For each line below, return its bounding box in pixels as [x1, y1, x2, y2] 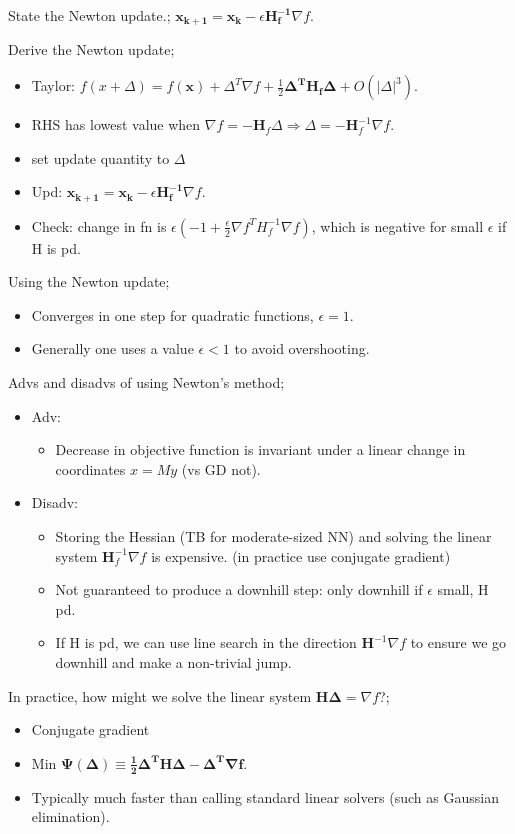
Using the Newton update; [8, 271, 170, 292]
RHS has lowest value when [31, 114, 201, 135]
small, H [437, 579, 489, 600]
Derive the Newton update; [8, 39, 175, 60]
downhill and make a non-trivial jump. [55, 652, 292, 672]
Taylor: [31, 75, 76, 96]
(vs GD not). [181, 458, 261, 479]
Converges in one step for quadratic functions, [31, 304, 314, 325]
